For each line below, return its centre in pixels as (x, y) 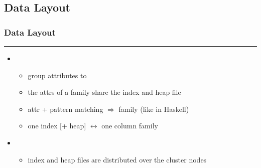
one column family (130, 126)
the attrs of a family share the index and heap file (104, 92)
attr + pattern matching (66, 109)
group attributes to (57, 75)
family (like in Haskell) (154, 109)
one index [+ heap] (57, 126)
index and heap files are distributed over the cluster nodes (117, 159)
